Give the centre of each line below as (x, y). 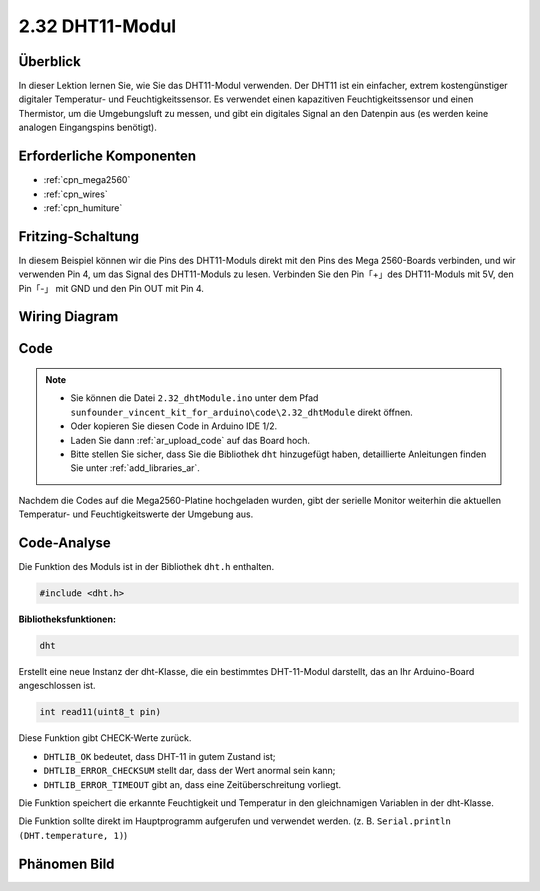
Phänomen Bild (66, 863)
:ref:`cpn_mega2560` (87, 180)
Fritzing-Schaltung (79, 236)
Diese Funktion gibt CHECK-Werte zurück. (105, 738)
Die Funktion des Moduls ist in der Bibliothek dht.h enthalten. (146, 567)
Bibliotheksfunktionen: (67, 619)
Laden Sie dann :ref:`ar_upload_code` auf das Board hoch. (190, 440)
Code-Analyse (65, 542)
